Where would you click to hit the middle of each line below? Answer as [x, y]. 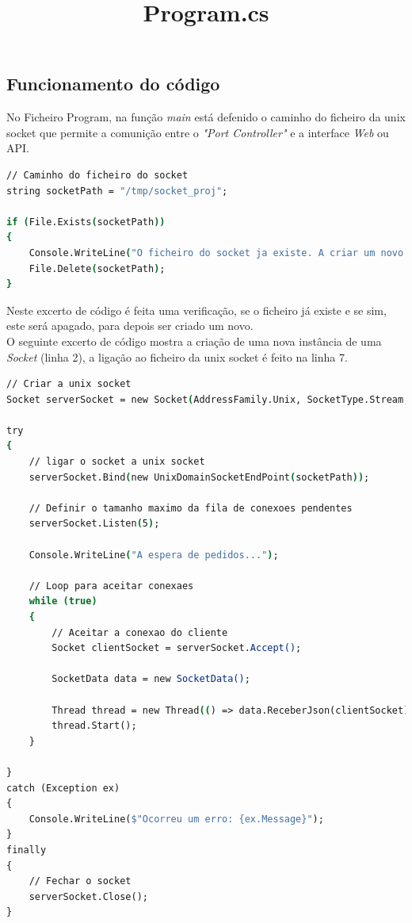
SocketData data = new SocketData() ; [151, 679]
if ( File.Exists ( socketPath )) [86, 222]
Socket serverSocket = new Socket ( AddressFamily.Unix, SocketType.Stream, [208, 399]
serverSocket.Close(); [88, 896]
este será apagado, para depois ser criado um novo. [130, 326]
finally [27, 850]
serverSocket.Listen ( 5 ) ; [94, 524]
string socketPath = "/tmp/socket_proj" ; [117, 191]
